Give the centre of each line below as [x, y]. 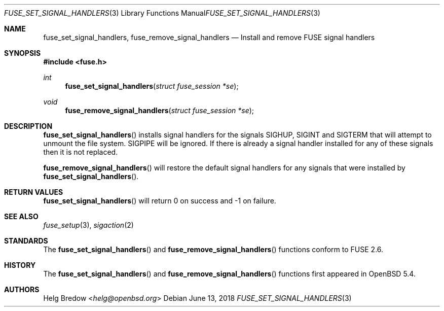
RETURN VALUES [34, 192]
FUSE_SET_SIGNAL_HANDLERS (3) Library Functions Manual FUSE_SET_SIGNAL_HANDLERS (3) [162, 13]
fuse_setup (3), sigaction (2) [88, 225]
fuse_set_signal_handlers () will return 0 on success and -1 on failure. [160, 201]
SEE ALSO [21, 216]
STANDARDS [26, 241]
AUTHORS [22, 289]
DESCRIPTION [28, 126]
